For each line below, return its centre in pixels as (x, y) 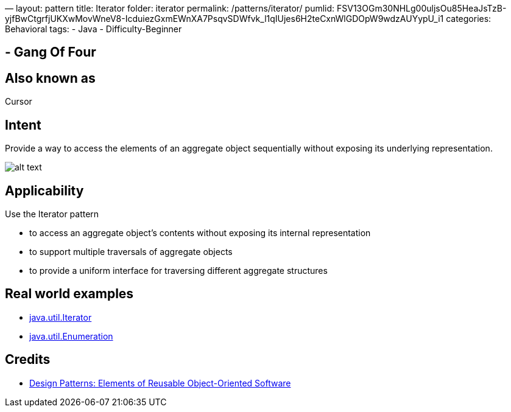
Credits (28, 360)
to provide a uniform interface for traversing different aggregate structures (178, 270)
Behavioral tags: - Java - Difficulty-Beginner (93, 29)
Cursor (19, 102)
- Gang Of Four (51, 52)
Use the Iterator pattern (52, 214)
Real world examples (69, 294)
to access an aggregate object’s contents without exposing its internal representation (200, 232)
